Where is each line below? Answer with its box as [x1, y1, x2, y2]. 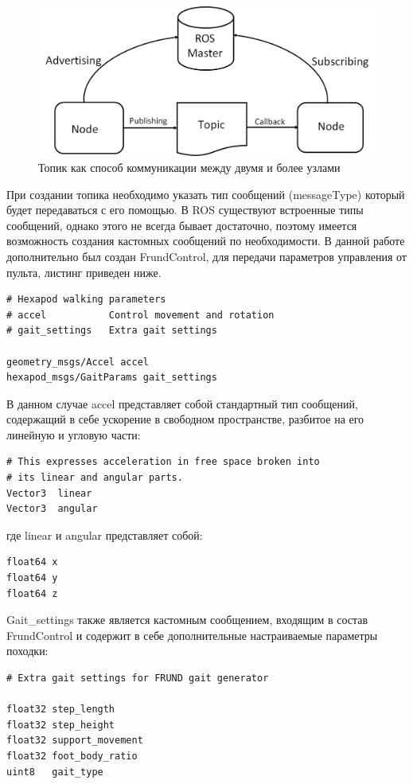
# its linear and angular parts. [6, 472, 183, 484]
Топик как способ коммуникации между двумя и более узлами [38, 158, 341, 175]
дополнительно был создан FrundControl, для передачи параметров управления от [6, 248, 407, 264]
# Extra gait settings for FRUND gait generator [6, 673, 269, 685]
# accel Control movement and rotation [6, 309, 275, 321]
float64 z [6, 587, 58, 599]
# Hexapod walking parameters [6, 294, 166, 306]
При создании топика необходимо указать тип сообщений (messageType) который [6, 185, 405, 202]
